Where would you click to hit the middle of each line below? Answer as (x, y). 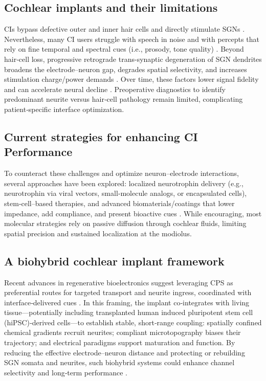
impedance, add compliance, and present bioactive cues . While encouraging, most (133, 213)
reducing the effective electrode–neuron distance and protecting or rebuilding (125, 352)
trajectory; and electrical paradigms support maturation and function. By (120, 342)
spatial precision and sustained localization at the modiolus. (98, 233)
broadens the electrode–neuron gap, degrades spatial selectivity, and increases (126, 69)
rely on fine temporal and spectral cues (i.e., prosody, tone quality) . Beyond (124, 49)
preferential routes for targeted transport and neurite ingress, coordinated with (128, 292)
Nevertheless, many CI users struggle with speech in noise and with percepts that (132, 39)
